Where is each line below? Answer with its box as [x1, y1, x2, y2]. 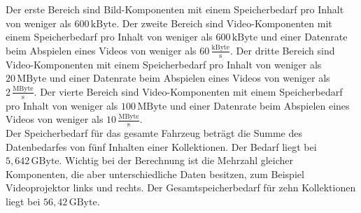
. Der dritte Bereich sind [230, 43, 335, 57]
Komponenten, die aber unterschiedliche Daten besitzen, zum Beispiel [6, 166, 304, 181]
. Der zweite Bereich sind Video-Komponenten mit [116, 15, 332, 30]
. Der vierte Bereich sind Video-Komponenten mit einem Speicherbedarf [34, 84, 343, 98]
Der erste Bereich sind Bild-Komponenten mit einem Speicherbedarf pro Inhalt [6, 2, 344, 16]
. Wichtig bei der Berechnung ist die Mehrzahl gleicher [59, 153, 294, 168]
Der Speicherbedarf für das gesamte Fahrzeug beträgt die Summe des [6, 126, 302, 140]
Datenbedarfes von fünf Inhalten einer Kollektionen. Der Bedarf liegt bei [6, 139, 317, 154]
